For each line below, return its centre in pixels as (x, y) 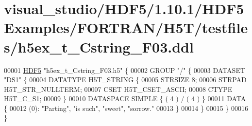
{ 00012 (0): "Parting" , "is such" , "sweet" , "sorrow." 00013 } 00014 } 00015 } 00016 (126, 108)
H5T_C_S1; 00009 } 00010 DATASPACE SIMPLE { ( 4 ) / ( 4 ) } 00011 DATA (125, 99)
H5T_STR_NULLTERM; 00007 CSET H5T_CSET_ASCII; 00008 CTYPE (118, 89)
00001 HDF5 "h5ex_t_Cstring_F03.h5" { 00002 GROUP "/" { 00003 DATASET (125, 70)
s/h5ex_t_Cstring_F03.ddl (99, 46)
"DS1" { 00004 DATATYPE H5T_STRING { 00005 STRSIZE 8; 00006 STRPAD (125, 80)
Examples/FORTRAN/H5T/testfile (126, 27)
